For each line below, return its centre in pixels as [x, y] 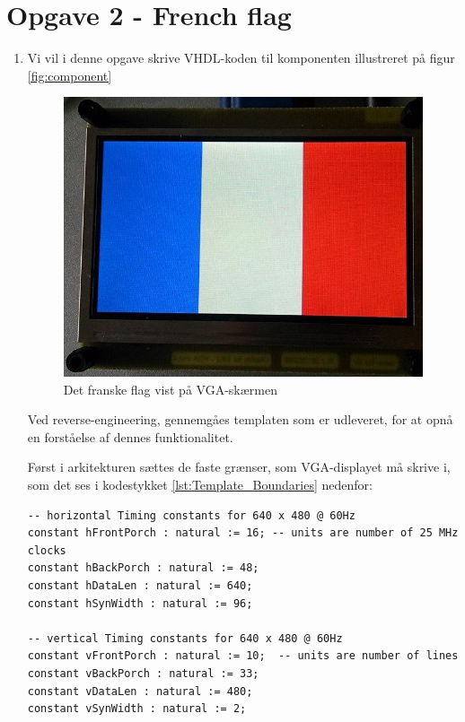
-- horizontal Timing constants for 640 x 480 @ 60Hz [191, 515]
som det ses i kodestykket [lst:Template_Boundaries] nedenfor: [200, 485]
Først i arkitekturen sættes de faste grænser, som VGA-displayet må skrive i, [239, 467]
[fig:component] [70, 75]
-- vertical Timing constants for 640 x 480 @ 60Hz [185, 638]
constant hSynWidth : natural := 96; [140, 603]
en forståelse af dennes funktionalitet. [130, 436]
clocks [47, 550]
